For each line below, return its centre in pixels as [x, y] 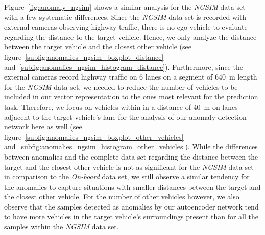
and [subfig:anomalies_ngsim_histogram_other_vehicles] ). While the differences [131, 147]
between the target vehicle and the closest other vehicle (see [98, 47]
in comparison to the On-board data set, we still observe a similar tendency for [127, 177]
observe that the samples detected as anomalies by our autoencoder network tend [131, 206]
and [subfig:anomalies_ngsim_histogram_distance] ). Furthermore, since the [124, 67]
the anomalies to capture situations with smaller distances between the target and [132, 186]
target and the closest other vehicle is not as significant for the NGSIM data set [129, 166]
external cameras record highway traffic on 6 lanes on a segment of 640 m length [131, 77]
